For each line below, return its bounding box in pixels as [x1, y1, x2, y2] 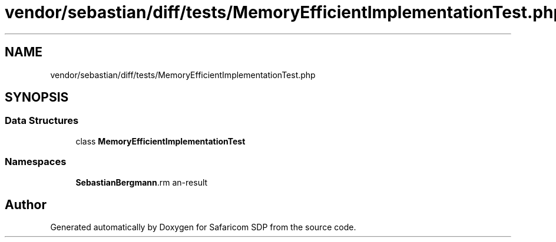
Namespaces [5, 156, 67, 168]
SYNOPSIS [5, 90, 69, 105]
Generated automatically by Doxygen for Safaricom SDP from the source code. [50, 222, 356, 233]
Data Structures [5, 115, 79, 127]
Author [5, 197, 47, 212]
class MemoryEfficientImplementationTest [75, 136, 246, 146]
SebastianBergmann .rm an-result [75, 177, 208, 187]
